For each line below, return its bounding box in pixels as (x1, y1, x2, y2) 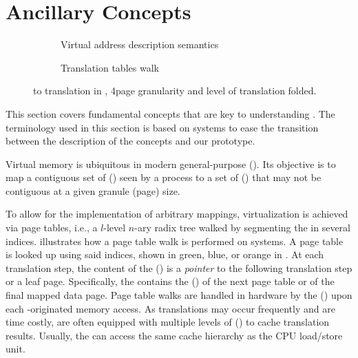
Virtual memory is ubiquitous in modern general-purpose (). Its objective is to (6, 156, 336, 171)
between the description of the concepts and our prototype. (6, 134, 255, 148)
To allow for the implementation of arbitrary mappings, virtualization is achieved (6, 207, 348, 221)
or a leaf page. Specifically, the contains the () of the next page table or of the (6, 274, 335, 288)
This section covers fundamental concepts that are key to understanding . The (6, 106, 335, 120)
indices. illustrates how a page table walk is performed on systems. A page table (6, 233, 344, 248)
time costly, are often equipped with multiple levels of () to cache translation (6, 315, 330, 329)
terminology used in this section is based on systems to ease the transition (6, 120, 319, 134)
